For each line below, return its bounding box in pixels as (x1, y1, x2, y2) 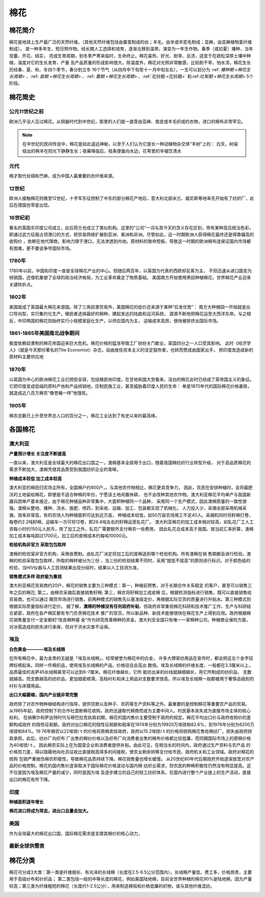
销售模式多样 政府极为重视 (9, 573, 62, 579)
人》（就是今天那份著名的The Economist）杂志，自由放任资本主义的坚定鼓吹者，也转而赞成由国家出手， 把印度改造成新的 (9, 347, 254, 353)
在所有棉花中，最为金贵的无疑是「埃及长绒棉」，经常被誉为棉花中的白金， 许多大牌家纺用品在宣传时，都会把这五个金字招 (9, 655, 253, 661)
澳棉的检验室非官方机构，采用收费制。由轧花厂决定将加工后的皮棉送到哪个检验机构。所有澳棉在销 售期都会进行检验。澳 (9, 551, 251, 557)
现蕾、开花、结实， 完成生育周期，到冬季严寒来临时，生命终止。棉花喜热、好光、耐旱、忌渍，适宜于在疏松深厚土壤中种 (9, 53, 251, 58)
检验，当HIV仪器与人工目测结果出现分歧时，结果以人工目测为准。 (9, 564, 141, 570)
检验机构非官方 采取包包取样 (9, 542, 66, 548)
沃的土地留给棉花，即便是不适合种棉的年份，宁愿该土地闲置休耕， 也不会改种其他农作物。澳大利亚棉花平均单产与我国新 (9, 491, 251, 497)
